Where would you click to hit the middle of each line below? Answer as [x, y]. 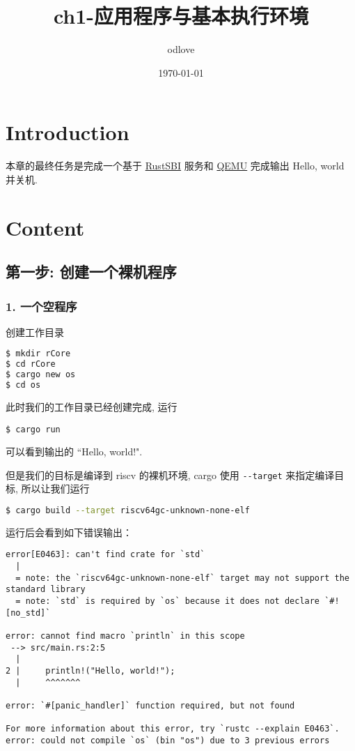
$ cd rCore [31, 364]
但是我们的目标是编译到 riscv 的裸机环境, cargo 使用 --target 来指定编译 [170, 475]
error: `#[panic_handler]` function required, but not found [150, 706]
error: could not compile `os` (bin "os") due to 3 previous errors [168, 740]
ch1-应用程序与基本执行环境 [181, 16]
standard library [46, 590]
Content [45, 227]
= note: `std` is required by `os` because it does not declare [168, 601]
